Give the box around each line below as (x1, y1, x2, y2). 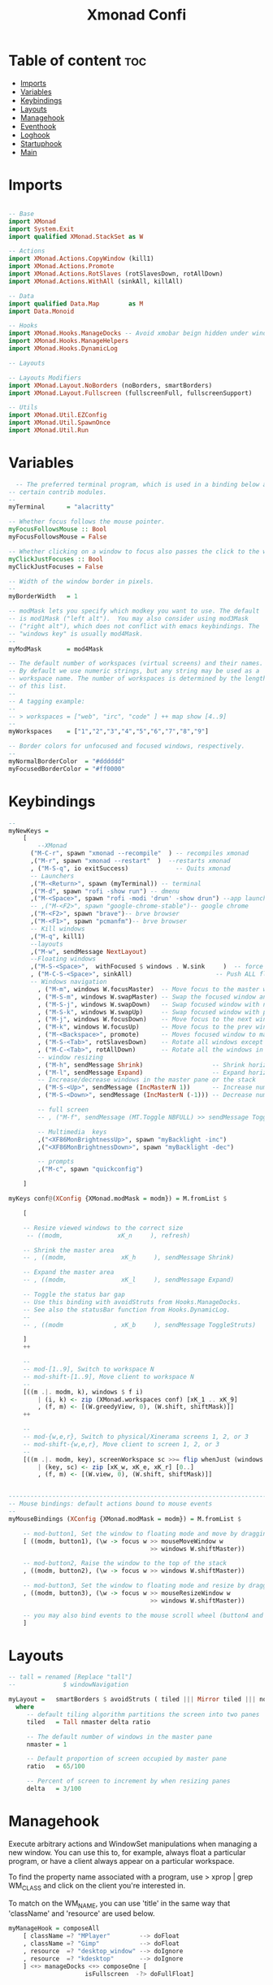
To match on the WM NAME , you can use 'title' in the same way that (8, 1898, 231, 1910)
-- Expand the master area (23, 1268, 115, 1276)
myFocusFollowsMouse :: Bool (8, 526, 107, 534)
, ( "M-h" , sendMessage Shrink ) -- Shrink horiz (37, 1060, 267, 1069)
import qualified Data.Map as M (8, 299, 144, 308)
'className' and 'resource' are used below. (8, 1909, 156, 1918)
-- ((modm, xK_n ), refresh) (26, 1231, 191, 1240)
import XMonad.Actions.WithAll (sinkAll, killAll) (8, 277, 184, 285)
